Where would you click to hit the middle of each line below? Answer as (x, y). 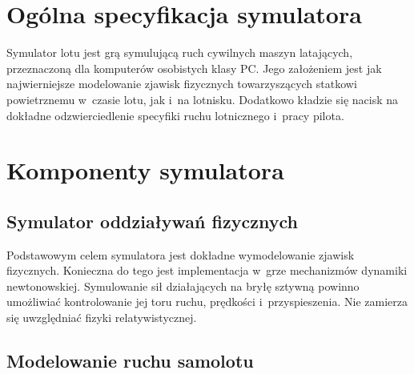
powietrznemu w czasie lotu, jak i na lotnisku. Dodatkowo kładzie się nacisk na (203, 99)
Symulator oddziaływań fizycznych (152, 221)
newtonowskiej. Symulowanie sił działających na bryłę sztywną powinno (183, 286)
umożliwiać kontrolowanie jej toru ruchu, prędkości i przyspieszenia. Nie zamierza (207, 302)
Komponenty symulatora (145, 170)
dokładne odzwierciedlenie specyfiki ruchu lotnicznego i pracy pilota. (175, 115)
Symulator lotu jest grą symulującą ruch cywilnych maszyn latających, (180, 52)
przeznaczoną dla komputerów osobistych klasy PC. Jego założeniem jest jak (194, 68)
